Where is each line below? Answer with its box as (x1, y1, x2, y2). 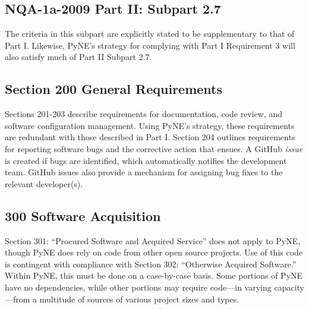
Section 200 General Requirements (5, 80, 223, 98)
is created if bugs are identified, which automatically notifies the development (5, 154, 287, 166)
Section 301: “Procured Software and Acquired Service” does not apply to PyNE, (5, 234, 301, 247)
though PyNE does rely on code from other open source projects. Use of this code (5, 246, 303, 258)
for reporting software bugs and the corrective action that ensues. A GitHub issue (5, 142, 303, 154)
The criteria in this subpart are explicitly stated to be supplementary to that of (5, 27, 295, 40)
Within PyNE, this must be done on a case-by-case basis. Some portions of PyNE (5, 269, 303, 282)
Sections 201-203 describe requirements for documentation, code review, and (5, 108, 283, 120)
